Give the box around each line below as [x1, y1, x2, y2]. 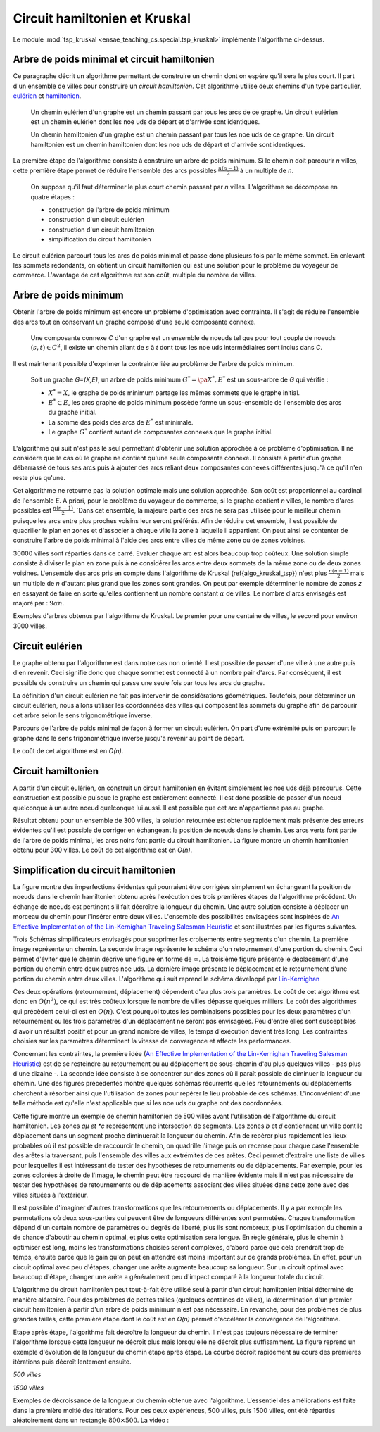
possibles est [13, 505, 52, 514]
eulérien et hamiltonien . [13, 92, 82, 100]
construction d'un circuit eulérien [48, 215, 144, 224]
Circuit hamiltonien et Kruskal [13, 11, 191, 26]
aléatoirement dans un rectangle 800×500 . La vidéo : [13, 1416, 169, 1424]
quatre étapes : [30, 192, 75, 201]
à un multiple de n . [239, 166, 294, 175]
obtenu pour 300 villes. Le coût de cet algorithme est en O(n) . [13, 846, 193, 855]
